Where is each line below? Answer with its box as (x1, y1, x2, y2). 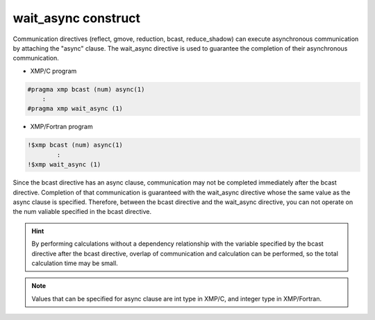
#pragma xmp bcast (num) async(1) (27, 85, 145, 93)
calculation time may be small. (31, 259, 118, 267)
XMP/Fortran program (30, 122, 93, 131)
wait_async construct (12, 10, 141, 26)
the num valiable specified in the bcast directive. (12, 208, 152, 216)
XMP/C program (30, 67, 77, 75)
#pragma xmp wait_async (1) (27, 105, 123, 112)
